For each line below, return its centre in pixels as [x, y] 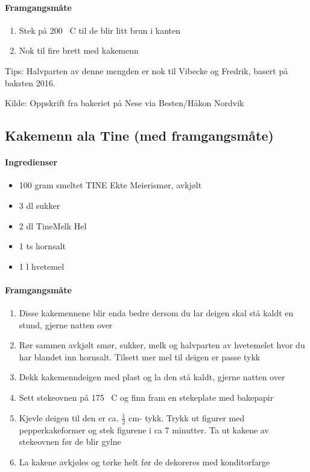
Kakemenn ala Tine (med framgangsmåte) [139, 136]
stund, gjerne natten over [66, 324]
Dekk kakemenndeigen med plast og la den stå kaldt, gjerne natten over [152, 377]
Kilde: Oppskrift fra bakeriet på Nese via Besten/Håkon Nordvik [125, 103]
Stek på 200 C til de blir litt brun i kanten [100, 30]
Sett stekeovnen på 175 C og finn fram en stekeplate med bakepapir [146, 397]
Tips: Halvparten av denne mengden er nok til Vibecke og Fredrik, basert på [147, 70]
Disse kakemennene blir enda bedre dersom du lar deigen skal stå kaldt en [156, 313]
